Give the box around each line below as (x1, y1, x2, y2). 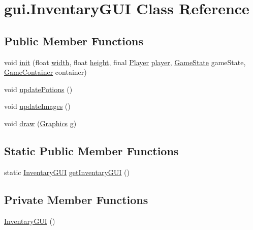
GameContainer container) (4, 67, 87, 77)
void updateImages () (4, 101, 71, 111)
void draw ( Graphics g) (4, 118, 77, 128)
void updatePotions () (4, 83, 73, 94)
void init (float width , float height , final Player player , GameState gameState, (4, 56, 246, 67)
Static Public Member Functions (4, 142, 179, 158)
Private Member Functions (4, 191, 148, 207)
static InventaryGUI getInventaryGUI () (4, 166, 130, 177)
